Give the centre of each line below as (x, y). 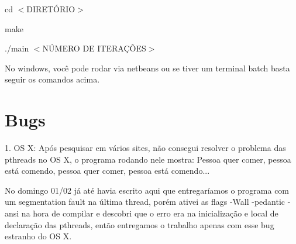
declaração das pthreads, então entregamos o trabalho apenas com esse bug (140, 224)
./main (17, 48)
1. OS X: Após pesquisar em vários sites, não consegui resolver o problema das (145, 148)
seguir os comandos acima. (52, 79)
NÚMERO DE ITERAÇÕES (94, 48)
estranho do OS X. (38, 236)
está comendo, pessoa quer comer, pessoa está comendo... (107, 171)
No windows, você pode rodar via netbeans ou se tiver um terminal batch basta (147, 68)
